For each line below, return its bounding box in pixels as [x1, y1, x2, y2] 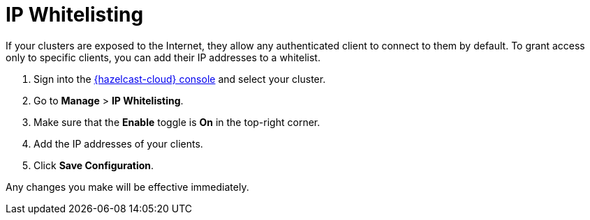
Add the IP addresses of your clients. [34, 137, 203, 150]
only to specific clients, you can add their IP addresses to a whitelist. [6, 51, 320, 63]
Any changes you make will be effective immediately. [6, 180, 249, 193]
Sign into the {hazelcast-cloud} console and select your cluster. [34, 72, 326, 85]
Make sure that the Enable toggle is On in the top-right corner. [34, 116, 320, 128]
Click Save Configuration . [34, 159, 154, 171]
